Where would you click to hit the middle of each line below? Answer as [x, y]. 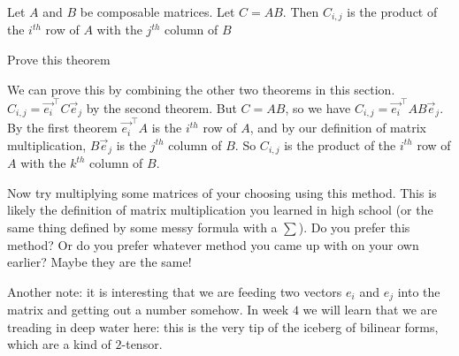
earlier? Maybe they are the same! [99, 262]
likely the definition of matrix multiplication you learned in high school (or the [220, 210]
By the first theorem [62, 128]
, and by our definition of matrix [338, 128]
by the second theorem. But [161, 107]
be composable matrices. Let [157, 11]
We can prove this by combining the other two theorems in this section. [201, 89]
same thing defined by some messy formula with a [142, 227]
